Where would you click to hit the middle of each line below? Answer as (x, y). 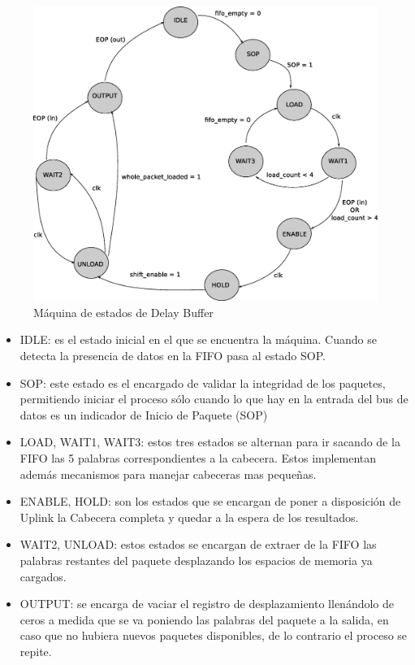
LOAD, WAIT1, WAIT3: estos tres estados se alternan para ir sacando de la (210, 442)
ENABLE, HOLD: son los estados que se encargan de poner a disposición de (210, 501)
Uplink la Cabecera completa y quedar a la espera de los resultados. (189, 517)
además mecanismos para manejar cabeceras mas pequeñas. (168, 474)
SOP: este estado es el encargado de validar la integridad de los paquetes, (203, 382)
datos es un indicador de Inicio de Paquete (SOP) (144, 414)
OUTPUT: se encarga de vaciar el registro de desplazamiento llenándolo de (207, 604)
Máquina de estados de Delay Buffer (123, 312)
